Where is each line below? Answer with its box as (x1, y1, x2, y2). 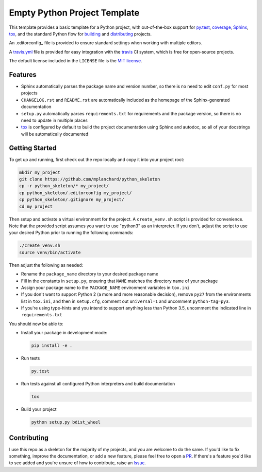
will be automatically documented (21, 131, 89, 137)
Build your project (21, 406, 57, 412)
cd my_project (19, 203, 53, 209)
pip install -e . (31, 343, 73, 348)
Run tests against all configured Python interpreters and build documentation (21, 381, 175, 387)
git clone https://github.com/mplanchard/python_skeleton (19, 177, 160, 182)
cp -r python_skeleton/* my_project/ (19, 183, 109, 189)
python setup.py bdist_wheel (31, 419, 101, 425)
